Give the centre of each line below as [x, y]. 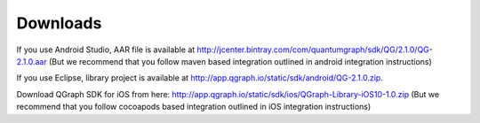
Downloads [59, 23]
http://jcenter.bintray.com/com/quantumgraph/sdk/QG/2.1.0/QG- [315, 50]
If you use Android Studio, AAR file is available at [106, 50]
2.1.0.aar [32, 61]
